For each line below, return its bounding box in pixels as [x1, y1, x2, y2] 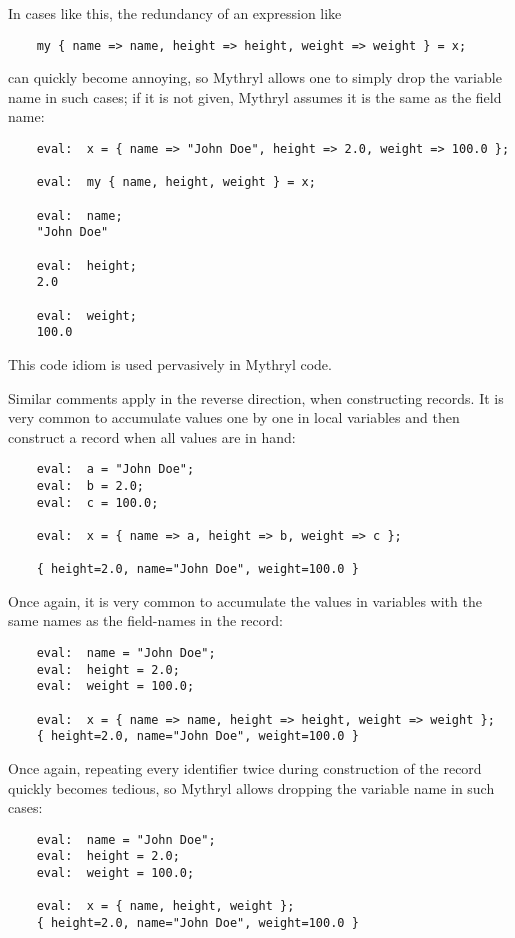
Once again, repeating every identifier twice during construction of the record [8, 758, 482, 778]
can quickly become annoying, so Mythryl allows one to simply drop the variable [8, 67, 502, 88]
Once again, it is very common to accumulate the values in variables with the [8, 590, 482, 611]
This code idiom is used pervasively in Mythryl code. [8, 353, 332, 374]
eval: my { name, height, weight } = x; [36, 175, 316, 190]
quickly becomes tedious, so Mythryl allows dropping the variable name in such [8, 777, 495, 798]
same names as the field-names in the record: [8, 610, 283, 631]
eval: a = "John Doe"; [36, 462, 195, 477]
